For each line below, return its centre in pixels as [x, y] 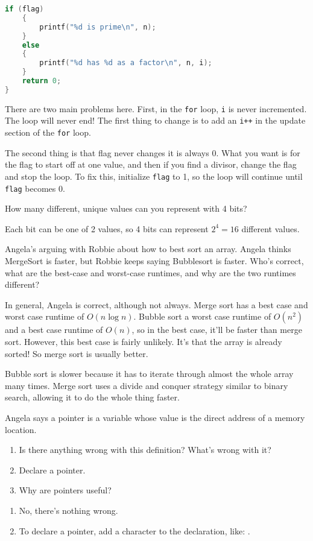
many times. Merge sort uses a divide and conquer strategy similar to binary [147, 385]
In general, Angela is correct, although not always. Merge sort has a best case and [156, 304]
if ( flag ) [24, 9]
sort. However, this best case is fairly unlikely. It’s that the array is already [144, 341]
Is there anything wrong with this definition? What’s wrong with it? [145, 450]
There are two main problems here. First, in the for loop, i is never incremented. [156, 108]
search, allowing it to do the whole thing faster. [92, 397]
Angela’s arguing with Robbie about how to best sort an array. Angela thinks [148, 249]
